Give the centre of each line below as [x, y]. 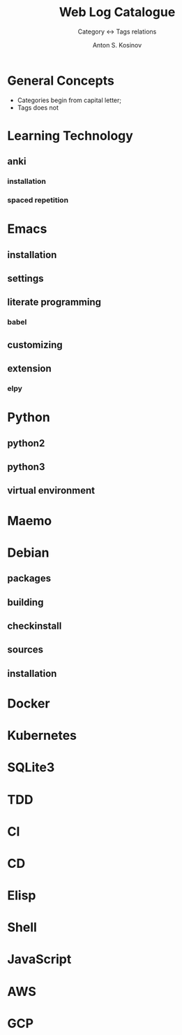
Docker [29, 703]
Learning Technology [70, 135]
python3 [26, 467]
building [25, 602]
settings [25, 279]
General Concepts [61, 80]
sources [25, 650]
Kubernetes [42, 736]
